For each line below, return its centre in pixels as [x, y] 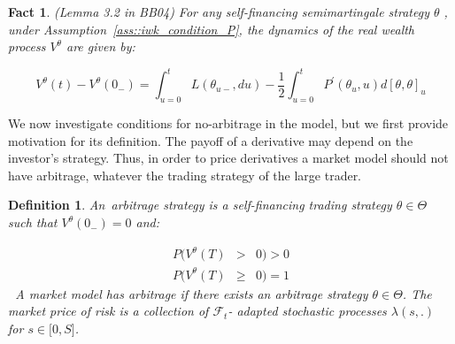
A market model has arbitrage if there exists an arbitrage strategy [192, 293]
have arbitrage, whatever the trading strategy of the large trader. [185, 175]
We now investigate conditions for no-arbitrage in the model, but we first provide [228, 123]
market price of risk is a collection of [108, 311]
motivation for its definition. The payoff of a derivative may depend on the [211, 140]
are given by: [100, 46]
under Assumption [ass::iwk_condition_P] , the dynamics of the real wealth [212, 29]
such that [33, 222]
